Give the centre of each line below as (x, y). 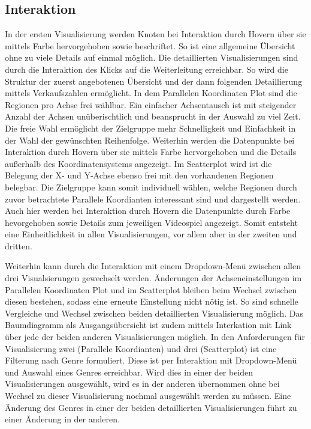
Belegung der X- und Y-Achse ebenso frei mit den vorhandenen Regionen (139, 175)
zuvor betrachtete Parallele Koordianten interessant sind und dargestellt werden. (153, 199)
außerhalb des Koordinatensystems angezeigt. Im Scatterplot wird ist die (138, 163)
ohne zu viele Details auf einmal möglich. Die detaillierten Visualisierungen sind (152, 57)
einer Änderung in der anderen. (62, 419)
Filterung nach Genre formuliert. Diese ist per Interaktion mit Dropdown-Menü (151, 360)
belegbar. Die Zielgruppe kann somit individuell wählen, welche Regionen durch (151, 187)
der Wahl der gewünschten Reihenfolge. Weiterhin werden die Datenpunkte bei (150, 140)
